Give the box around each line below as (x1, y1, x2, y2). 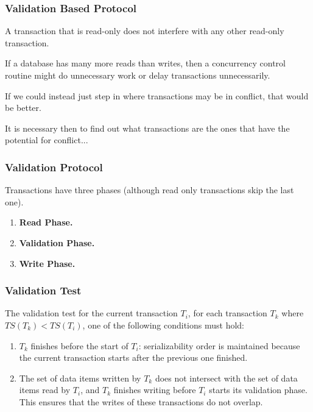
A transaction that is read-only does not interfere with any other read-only (5, 24, 284, 37)
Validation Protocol (5, 159, 103, 174)
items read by (19, 383, 71, 396)
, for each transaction (188, 307, 267, 319)
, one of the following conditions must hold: (82, 318, 244, 331)
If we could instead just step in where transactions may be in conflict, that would (5, 89, 309, 102)
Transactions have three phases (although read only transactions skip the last (5, 183, 294, 196)
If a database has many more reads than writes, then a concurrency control (5, 57, 286, 69)
